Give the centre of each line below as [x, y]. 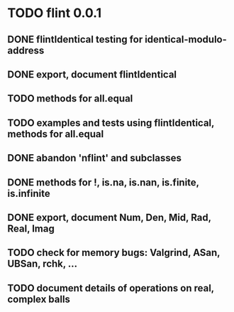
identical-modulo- [185, 39]
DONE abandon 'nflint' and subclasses [95, 158]
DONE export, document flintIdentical [92, 74]
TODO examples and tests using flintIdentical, [111, 123]
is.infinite [29, 193]
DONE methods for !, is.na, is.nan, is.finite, [104, 182]
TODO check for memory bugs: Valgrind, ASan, [114, 253]
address [26, 50]
